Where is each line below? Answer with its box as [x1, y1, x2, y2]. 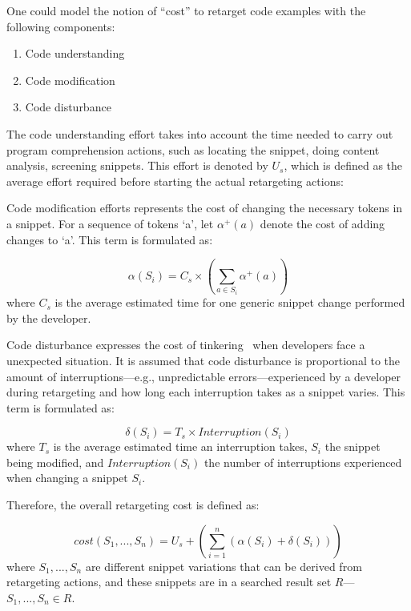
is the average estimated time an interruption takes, [53, 438, 308, 455]
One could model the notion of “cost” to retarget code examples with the [6, 2, 366, 18]
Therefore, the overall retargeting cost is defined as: [6, 496, 260, 513]
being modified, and [6, 453, 104, 470]
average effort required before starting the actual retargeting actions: [6, 172, 344, 189]
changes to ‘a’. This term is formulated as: [6, 231, 213, 247]
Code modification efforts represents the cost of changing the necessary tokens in [6, 199, 403, 216]
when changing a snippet [6, 469, 128, 486]
